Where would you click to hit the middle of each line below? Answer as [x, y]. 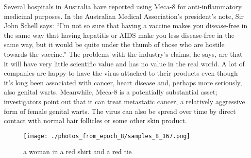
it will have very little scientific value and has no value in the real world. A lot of [124, 63]
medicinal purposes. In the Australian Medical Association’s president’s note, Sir [124, 16]
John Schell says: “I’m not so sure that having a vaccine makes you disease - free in [126, 25]
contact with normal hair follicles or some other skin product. [95, 120]
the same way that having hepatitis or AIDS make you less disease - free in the [119, 35]
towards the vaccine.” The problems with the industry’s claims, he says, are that [123, 54]
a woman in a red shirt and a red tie [78, 151]
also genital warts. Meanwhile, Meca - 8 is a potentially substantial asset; [111, 92]
